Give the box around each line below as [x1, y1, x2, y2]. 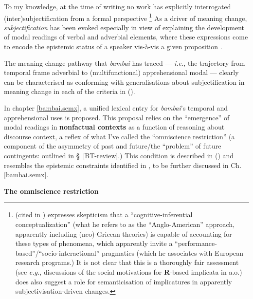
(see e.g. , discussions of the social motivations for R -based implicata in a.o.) [15, 266, 242, 277]
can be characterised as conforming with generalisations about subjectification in [4, 76, 245, 87]
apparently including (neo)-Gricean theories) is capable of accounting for [15, 228, 232, 239]
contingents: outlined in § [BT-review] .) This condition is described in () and [4, 150, 234, 160]
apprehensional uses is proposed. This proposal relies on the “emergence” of [4, 112, 230, 122]
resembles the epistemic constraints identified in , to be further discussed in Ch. [4, 160, 242, 170]
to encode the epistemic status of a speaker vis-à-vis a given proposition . [4, 41, 222, 52]
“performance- [175, 238, 217, 248]
